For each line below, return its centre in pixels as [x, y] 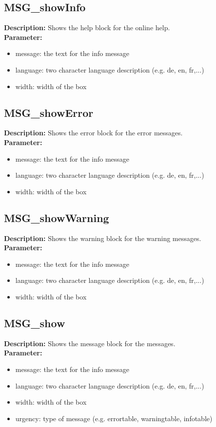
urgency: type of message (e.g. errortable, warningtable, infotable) [114, 418]
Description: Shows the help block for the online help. [87, 28]
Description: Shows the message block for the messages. [90, 343]
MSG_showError [49, 112]
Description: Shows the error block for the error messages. [93, 133]
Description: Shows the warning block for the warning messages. [103, 238]
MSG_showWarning [57, 217]
